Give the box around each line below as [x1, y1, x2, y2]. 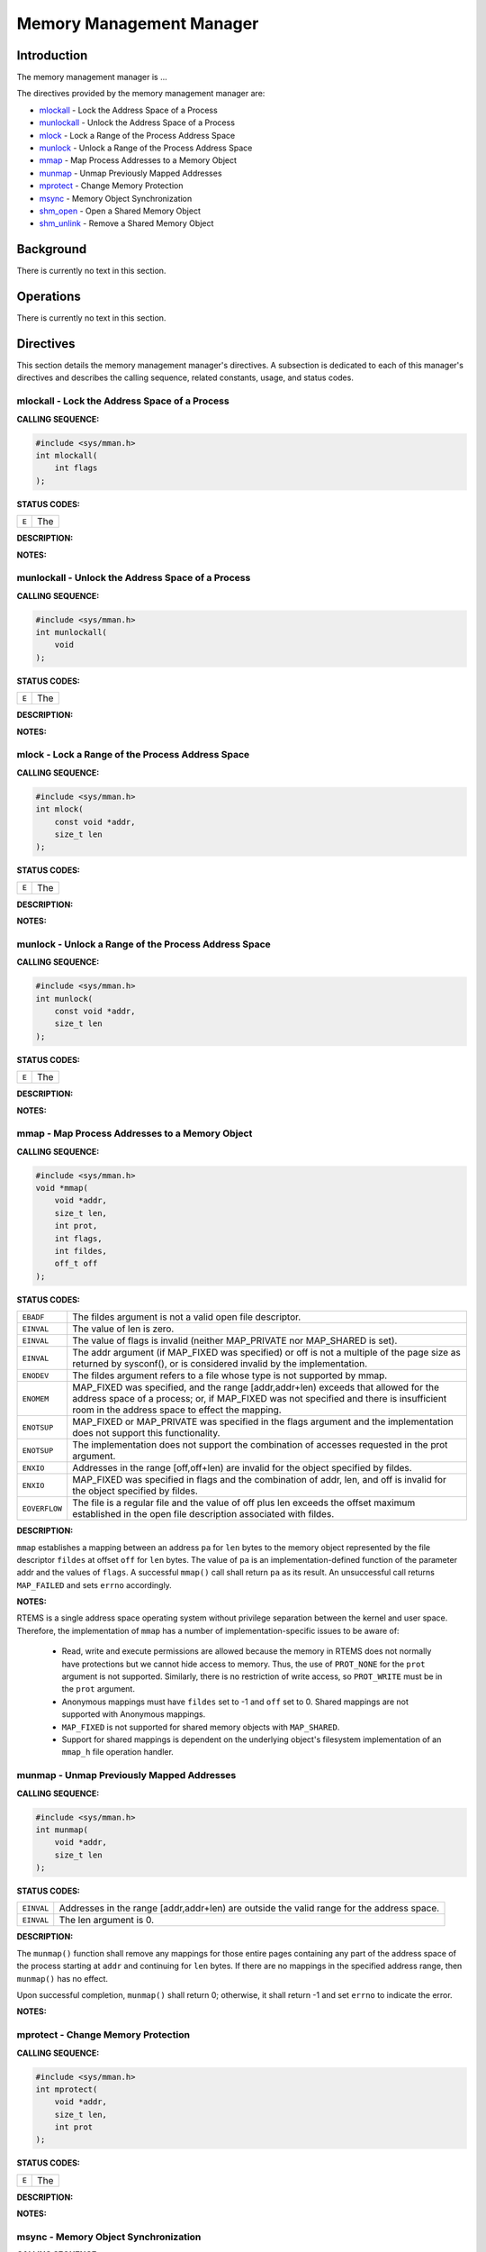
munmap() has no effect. [16, 1973, 108, 1984]
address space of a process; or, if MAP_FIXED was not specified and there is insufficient [72, 1393, 447, 1405]
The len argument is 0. [58, 1914, 155, 1927]
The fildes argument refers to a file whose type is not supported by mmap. [72, 1369, 388, 1382]
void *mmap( [35, 1183, 89, 1194]
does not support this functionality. [72, 1427, 220, 1439]
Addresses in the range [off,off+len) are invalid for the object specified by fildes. [72, 1462, 413, 1475]
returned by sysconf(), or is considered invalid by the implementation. [72, 1358, 368, 1370]
